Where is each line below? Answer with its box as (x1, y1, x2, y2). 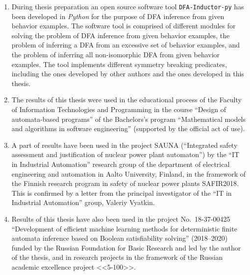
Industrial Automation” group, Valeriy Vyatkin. (11, 197, 155, 207)
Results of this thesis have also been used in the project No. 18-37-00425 (11, 213, 230, 224)
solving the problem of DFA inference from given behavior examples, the (11, 30, 230, 40)
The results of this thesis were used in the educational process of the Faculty (11, 94, 242, 105)
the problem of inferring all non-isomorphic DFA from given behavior (11, 49, 220, 60)
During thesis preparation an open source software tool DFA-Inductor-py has (11, 1, 244, 11)
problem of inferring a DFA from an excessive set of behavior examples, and (11, 40, 240, 50)
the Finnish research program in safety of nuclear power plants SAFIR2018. (11, 178, 239, 188)
